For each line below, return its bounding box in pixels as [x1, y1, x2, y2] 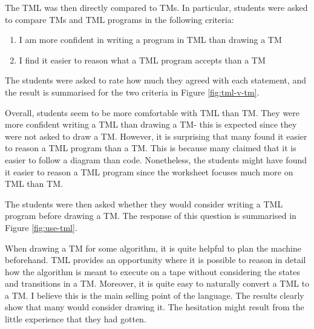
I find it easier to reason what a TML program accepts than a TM [19, 53, 266, 66]
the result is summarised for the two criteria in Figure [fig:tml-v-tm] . [5, 85, 260, 98]
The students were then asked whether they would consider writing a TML [5, 197, 283, 210]
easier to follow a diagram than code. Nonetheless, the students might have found [5, 153, 307, 166]
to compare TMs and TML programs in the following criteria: [5, 13, 234, 25]
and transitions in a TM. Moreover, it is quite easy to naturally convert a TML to [5, 277, 310, 290]
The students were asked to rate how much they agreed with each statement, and [5, 74, 307, 86]
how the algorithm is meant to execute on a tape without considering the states [5, 265, 301, 278]
